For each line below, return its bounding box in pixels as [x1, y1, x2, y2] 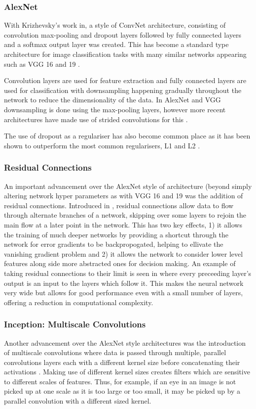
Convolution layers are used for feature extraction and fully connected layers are [4, 75, 247, 86]
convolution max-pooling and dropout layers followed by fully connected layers [4, 29, 241, 40]
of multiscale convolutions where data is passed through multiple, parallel [4, 347, 226, 358]
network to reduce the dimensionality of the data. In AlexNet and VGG [4, 94, 221, 105]
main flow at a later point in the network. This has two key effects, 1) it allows [4, 219, 242, 229]
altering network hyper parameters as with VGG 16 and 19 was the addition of [4, 190, 243, 201]
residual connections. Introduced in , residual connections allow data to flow [4, 200, 234, 210]
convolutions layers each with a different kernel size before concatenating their [4, 357, 240, 367]
